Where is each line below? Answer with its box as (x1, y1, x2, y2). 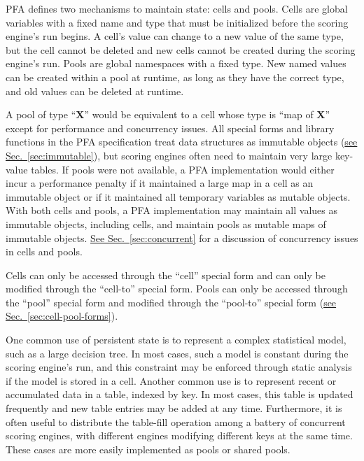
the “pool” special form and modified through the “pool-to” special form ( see (6, 295, 337, 309)
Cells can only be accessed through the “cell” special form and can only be (6, 267, 325, 282)
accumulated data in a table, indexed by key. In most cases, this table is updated (6, 387, 353, 402)
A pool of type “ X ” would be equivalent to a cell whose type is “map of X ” (6, 107, 330, 122)
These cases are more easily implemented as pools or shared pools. (6, 441, 290, 456)
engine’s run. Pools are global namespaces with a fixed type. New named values (6, 56, 346, 71)
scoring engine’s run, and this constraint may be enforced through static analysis (6, 360, 352, 374)
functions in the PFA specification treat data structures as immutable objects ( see (6, 134, 358, 149)
